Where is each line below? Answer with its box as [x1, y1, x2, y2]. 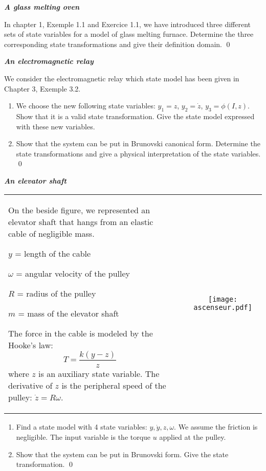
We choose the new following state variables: [16, 100, 156, 111]
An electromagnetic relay [4, 56, 94, 66]
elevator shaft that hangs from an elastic [8, 215, 153, 228]
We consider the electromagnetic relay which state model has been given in [4, 73, 239, 83]
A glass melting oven [4, 2, 80, 12]
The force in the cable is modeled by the [8, 327, 153, 339]
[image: [208, 295, 238, 304]
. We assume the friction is [174, 421, 258, 432]
